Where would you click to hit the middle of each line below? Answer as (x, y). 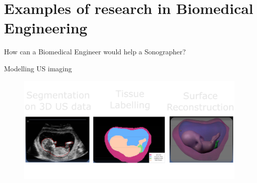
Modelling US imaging (38, 68)
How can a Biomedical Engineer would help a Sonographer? (95, 52)
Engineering (46, 28)
